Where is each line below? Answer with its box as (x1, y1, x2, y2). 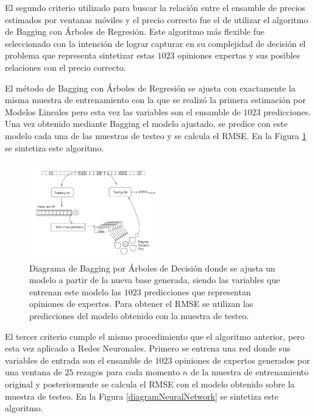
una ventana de (5, 366, 62, 378)
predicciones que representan (144, 285, 251, 298)
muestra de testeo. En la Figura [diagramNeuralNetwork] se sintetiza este (5, 389, 278, 402)
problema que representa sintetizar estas (5, 49, 155, 62)
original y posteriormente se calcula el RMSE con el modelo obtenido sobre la (5, 377, 295, 390)
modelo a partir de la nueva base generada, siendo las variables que (29, 273, 280, 286)
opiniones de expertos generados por (175, 353, 310, 366)
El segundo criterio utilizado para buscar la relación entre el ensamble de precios (5, 1, 306, 13)
